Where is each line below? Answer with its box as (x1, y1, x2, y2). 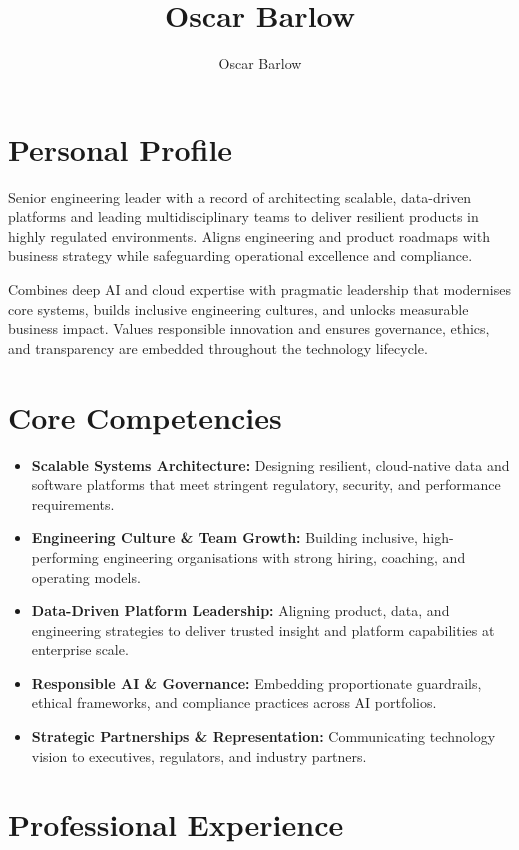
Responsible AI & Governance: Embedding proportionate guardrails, (31, 672, 482, 693)
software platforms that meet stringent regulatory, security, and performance (31, 474, 501, 495)
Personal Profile (8, 128, 233, 169)
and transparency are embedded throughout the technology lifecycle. (8, 337, 428, 358)
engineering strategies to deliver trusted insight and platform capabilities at (31, 619, 495, 640)
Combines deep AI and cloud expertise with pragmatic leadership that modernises (8, 279, 511, 300)
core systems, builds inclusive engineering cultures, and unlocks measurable (8, 298, 469, 319)
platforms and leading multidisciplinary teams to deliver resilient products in (8, 206, 479, 227)
